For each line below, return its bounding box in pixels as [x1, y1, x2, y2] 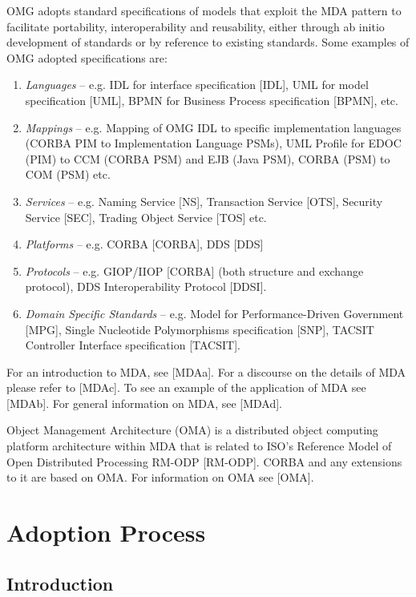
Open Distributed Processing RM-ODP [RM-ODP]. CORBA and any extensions [6, 453, 402, 470]
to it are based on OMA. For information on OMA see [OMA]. [6, 469, 314, 486]
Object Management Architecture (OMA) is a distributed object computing [6, 422, 378, 438]
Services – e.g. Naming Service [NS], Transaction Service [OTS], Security [25, 192, 383, 209]
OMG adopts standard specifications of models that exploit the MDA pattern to [6, 2, 402, 18]
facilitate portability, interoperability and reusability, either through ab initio [6, 18, 385, 34]
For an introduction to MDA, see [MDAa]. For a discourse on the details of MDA [6, 363, 406, 380]
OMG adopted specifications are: [6, 49, 168, 66]
